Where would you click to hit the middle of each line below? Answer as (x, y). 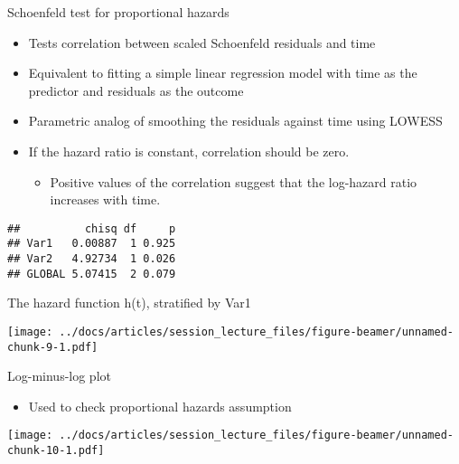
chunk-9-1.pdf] (53, 347)
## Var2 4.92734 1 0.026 (92, 259)
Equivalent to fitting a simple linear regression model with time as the (223, 73)
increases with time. (105, 199)
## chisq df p (92, 228)
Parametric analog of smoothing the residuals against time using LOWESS (235, 121)
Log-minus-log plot (59, 376)
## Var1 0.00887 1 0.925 (92, 244)
